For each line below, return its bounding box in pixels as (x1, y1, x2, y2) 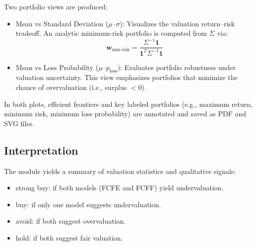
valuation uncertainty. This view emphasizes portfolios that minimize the (15, 72, 238, 82)
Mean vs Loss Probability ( (15, 62, 99, 72)
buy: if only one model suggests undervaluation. (15, 199, 161, 209)
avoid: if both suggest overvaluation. (15, 216, 126, 226)
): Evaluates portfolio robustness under (117, 62, 236, 72)
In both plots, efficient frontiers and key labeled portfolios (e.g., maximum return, (4, 98, 253, 109)
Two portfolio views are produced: (4, 1, 108, 11)
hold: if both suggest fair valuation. (15, 233, 123, 243)
